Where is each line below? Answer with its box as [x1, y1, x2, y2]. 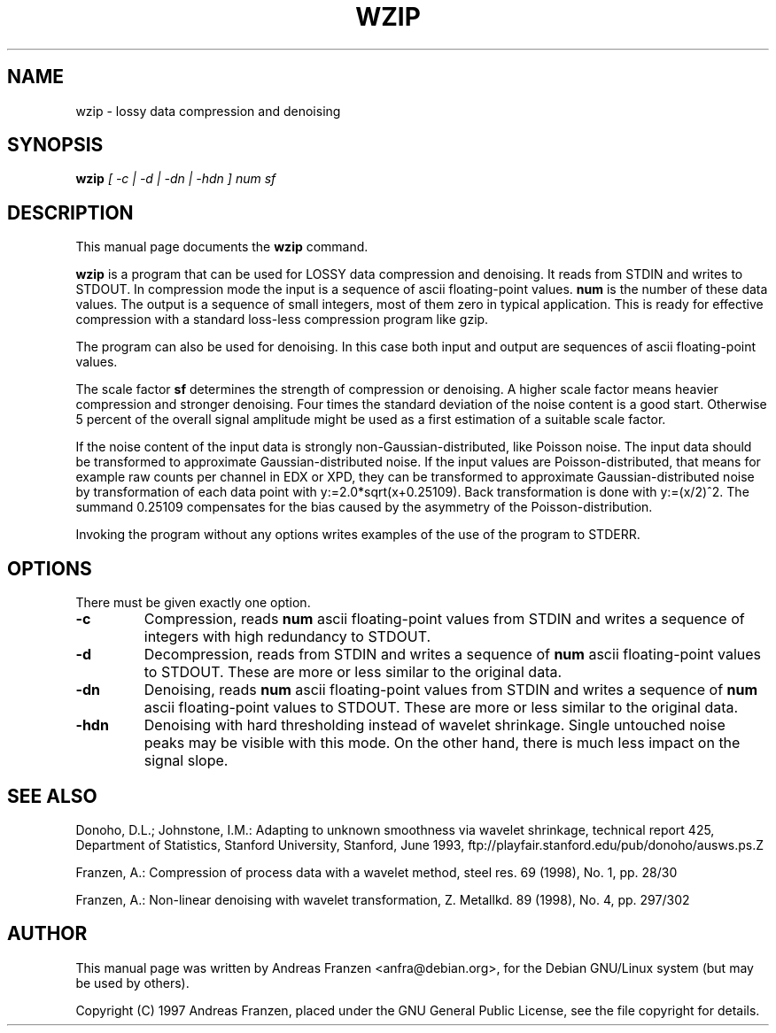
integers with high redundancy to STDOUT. [144, 628, 431, 646]
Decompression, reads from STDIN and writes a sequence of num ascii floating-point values [144, 645, 761, 664]
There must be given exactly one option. [75, 595, 311, 611]
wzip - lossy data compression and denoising [75, 103, 341, 119]
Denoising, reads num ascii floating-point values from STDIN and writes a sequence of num [144, 681, 758, 699]
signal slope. [144, 752, 229, 770]
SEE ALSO [7, 784, 97, 807]
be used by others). [75, 975, 190, 991]
